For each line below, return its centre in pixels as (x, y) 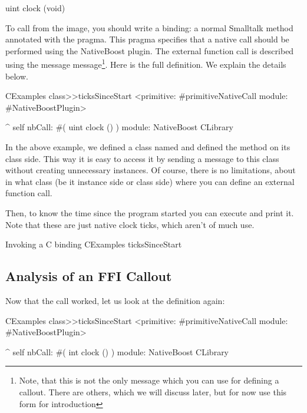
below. (17, 76)
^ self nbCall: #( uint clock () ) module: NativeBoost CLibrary (119, 127)
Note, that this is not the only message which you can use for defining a (149, 380)
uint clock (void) (35, 8)
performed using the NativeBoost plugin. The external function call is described (150, 50)
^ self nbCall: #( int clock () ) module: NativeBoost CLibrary (117, 351)
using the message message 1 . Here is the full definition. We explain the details (146, 64)
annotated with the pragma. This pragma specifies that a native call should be (147, 39)
